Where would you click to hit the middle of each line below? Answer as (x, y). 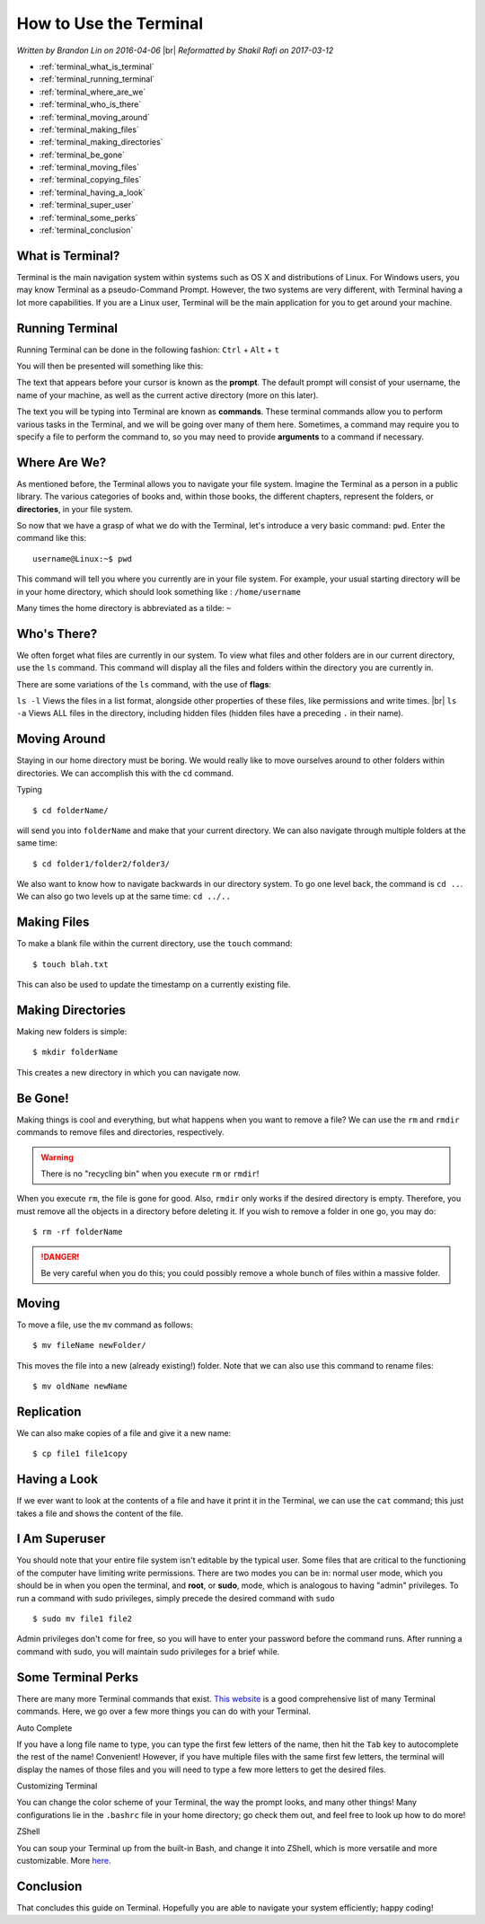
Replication (49, 1411)
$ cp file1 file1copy (80, 1454)
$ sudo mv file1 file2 (83, 1619)
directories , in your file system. (75, 509)
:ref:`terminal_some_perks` (88, 217)
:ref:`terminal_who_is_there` (90, 104)
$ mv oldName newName (80, 1386)
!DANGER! (60, 1256)
